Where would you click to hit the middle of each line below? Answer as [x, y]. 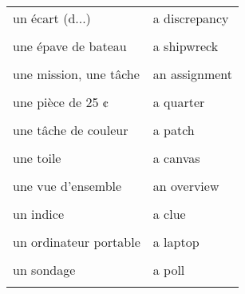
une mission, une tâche [76, 74]
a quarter [179, 102]
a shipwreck [186, 46]
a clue [169, 214]
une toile [37, 158]
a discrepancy [191, 18]
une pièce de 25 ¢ [61, 102]
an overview [186, 186]
